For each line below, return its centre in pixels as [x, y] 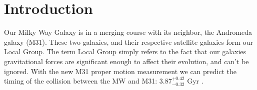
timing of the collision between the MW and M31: [81, 81]
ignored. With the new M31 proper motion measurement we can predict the [120, 71]
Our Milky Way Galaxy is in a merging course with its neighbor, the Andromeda [128, 32]
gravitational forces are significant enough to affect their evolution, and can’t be [126, 61]
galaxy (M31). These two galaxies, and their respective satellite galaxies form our [128, 42]
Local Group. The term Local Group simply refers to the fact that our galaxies [125, 51]
